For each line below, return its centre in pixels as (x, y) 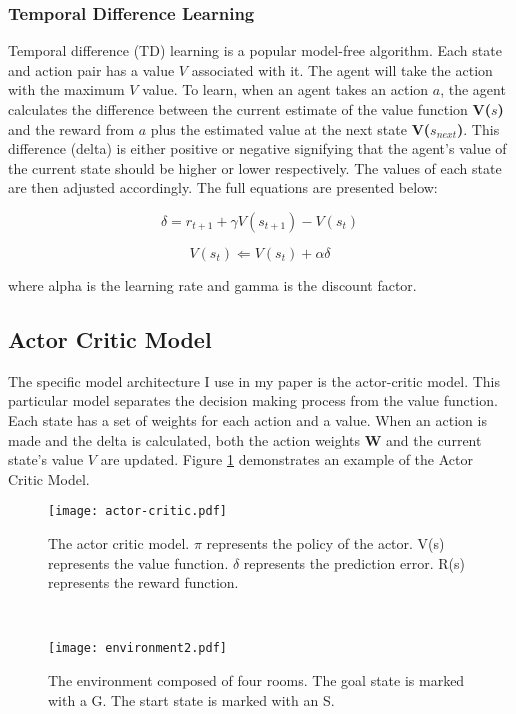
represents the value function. (138, 562)
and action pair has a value (91, 69)
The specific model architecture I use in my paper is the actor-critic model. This (254, 380)
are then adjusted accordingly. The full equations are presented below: (223, 187)
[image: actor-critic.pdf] (137, 511)
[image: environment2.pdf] (137, 648)
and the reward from (71, 128)
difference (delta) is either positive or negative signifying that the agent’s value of (257, 148)
